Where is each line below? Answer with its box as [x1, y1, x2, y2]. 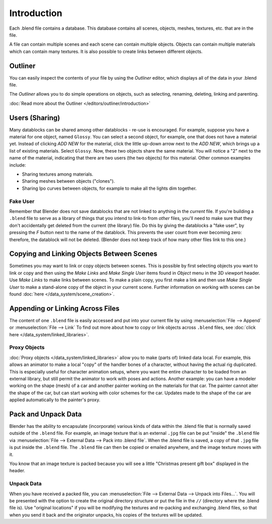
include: [9, 162, 26, 168]
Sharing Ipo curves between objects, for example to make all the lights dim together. [22, 185, 197, 191]
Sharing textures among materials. [22, 171, 93, 177]
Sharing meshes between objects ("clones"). [22, 178, 115, 184]
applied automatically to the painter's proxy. [9, 397, 101, 403]
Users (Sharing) [9, 113, 60, 122]
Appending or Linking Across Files [9, 304, 120, 313]
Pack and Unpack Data [9, 410, 82, 418]
